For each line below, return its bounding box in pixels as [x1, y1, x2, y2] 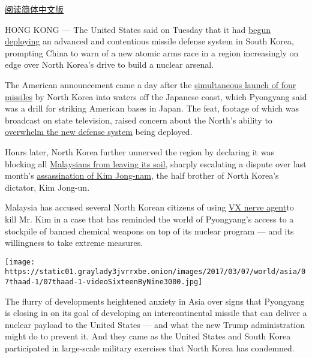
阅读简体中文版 [5, 3, 64, 15]
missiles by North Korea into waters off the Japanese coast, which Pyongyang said [5, 90, 307, 103]
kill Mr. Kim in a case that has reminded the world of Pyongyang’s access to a [5, 212, 294, 225]
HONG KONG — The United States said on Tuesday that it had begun [5, 23, 271, 35]
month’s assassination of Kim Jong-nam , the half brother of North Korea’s [5, 169, 279, 182]
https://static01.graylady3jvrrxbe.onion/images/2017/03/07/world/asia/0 [5, 267, 306, 276]
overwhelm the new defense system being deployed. [5, 125, 193, 138]
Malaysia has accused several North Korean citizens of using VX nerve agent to [5, 201, 294, 213]
